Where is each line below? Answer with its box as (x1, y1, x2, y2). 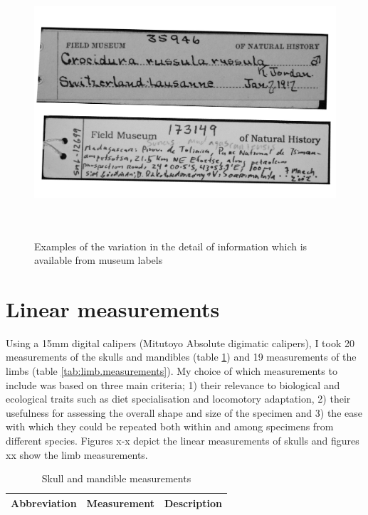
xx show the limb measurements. (6, 447, 148, 462)
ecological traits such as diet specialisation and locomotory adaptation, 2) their (6, 391, 351, 406)
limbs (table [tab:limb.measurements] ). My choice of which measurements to (6, 363, 337, 378)
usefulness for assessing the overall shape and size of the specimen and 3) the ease (6, 405, 362, 420)
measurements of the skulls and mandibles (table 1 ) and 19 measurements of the (6, 349, 357, 364)
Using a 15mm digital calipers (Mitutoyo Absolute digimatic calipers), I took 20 (6, 335, 354, 350)
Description (164, 495, 222, 510)
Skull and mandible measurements (41, 471, 191, 486)
